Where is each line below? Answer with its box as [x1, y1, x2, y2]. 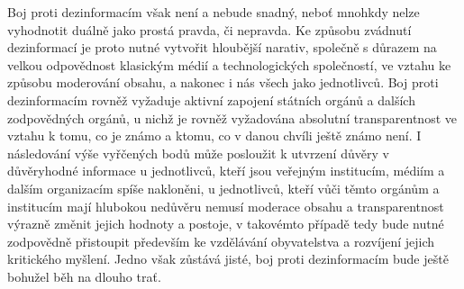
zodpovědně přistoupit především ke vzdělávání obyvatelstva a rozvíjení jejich [7, 231, 435, 250]
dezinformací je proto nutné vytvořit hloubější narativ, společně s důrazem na [7, 38, 437, 57]
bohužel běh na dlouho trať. [7, 266, 161, 285]
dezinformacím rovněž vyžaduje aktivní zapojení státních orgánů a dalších [7, 90, 415, 109]
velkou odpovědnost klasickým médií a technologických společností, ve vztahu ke [7, 55, 451, 74]
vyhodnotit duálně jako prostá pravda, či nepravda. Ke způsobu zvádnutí [7, 20, 412, 39]
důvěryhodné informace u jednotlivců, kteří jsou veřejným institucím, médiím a [7, 161, 445, 180]
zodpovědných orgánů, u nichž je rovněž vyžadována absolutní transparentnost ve [7, 108, 457, 127]
